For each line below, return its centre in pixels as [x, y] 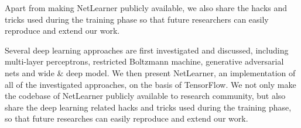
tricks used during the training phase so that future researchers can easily [137, 19]
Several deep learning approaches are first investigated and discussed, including [147, 50]
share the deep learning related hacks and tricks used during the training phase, [148, 107]
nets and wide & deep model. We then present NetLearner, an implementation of [150, 72]
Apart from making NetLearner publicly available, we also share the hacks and [146, 8]
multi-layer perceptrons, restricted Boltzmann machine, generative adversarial [144, 61]
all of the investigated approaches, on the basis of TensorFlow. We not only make [150, 84]
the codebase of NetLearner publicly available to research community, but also [145, 96]
